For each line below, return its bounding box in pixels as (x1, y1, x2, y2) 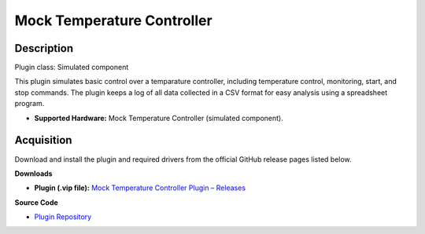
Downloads (14, 169, 53, 178)
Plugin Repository (34, 212, 92, 221)
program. (14, 99, 45, 108)
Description (14, 42, 74, 55)
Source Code (14, 197, 58, 207)
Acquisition (14, 133, 72, 147)
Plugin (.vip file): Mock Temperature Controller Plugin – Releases (34, 183, 246, 192)
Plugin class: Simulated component (14, 63, 129, 72)
